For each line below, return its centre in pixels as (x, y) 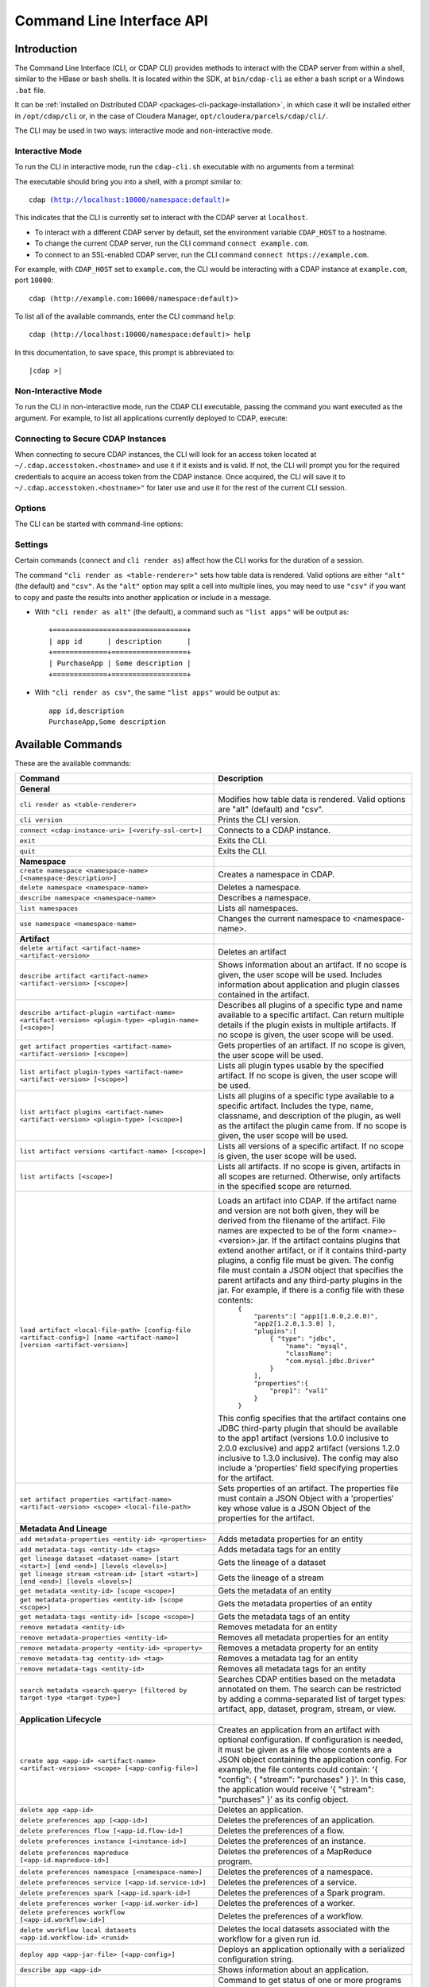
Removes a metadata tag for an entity (288, 1659)
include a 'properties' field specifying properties (308, 1468)
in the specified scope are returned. (285, 1187)
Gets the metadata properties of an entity (295, 1604)
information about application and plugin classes (309, 985)
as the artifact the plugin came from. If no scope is (312, 1126)
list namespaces (49, 908)
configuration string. (256, 1959)
